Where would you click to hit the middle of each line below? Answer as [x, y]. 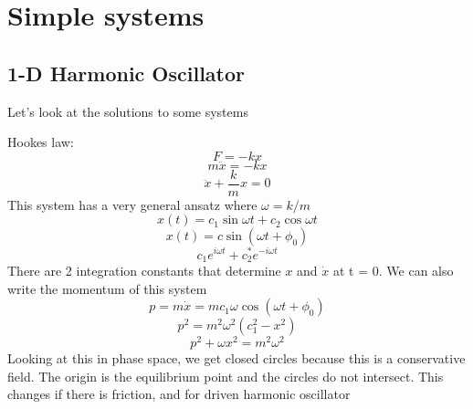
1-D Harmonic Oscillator [126, 73]
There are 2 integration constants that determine [144, 270]
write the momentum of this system [107, 288]
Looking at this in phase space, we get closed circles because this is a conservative [236, 358]
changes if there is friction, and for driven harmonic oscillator [179, 394]
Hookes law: [41, 142]
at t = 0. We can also [394, 270]
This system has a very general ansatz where [132, 204]
